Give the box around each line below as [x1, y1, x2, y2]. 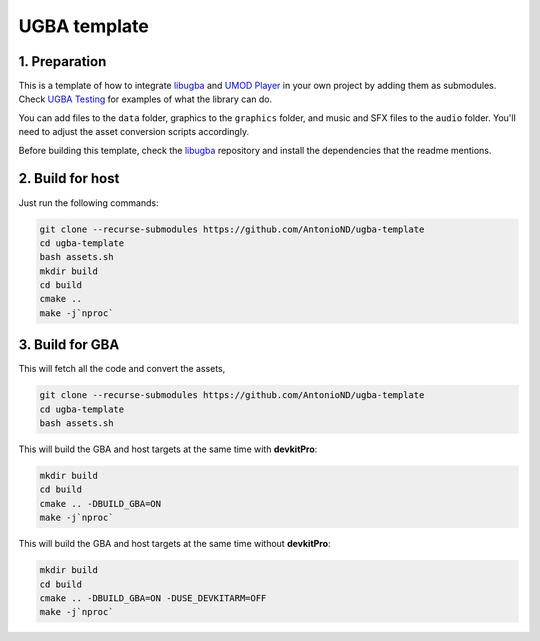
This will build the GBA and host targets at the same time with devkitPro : [18, 443, 318, 455]
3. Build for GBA [18, 336, 120, 354]
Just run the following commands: [18, 196, 159, 209]
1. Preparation [18, 53, 107, 70]
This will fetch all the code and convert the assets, [18, 363, 226, 375]
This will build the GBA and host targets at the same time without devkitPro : [18, 538, 331, 550]
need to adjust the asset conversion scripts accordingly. [18, 126, 250, 138]
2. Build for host [18, 170, 120, 187]
